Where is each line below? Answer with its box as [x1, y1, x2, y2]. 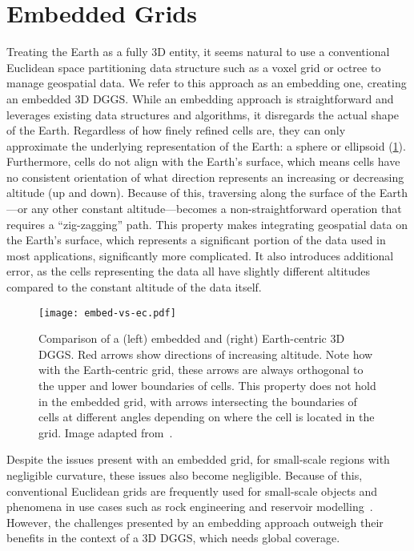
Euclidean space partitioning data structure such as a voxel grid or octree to [6, 58, 381, 75]
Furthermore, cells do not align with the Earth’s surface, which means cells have [6, 153, 400, 170]
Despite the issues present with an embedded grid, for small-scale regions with [6, 451, 390, 468]
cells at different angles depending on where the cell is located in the [38, 408, 375, 425]
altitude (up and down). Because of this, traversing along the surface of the [6, 184, 376, 201]
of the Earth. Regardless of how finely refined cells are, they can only [6, 122, 346, 139]
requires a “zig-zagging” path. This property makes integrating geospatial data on [6, 215, 408, 232]
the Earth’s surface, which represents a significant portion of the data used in [6, 231, 386, 248]
